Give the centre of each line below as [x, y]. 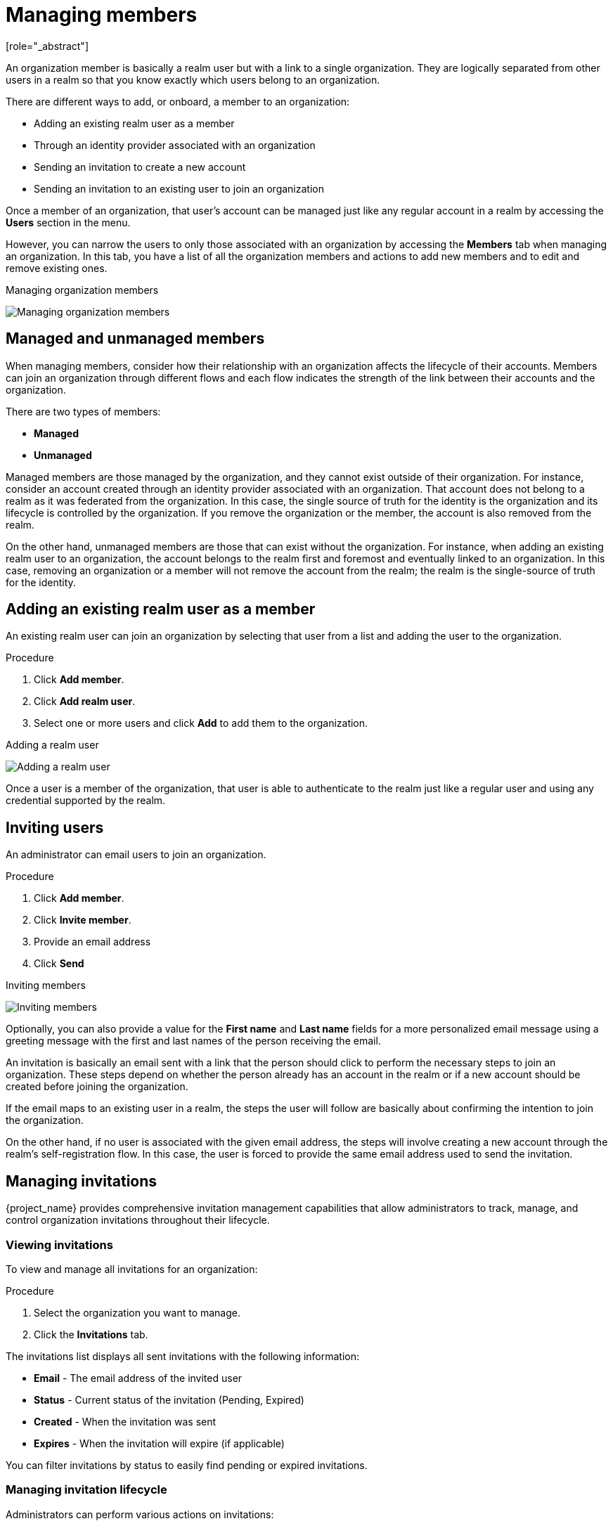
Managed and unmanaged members [135, 339]
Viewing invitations [59, 1244]
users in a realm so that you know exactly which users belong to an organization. [193, 79]
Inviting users [55, 827]
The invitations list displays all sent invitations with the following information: [183, 1356]
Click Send [59, 964]
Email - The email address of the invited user [138, 1378]
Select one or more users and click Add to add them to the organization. [201, 723]
